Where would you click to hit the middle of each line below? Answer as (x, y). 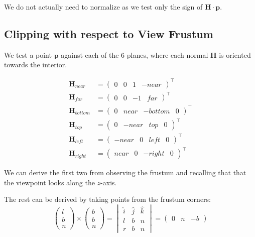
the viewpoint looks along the (49, 182)
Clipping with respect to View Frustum (109, 33)
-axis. (109, 182)
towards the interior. (36, 65)
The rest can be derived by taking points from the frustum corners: (107, 199)
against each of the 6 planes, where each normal (135, 54)
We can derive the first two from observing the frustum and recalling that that (125, 172)
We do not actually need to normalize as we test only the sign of (103, 7)
